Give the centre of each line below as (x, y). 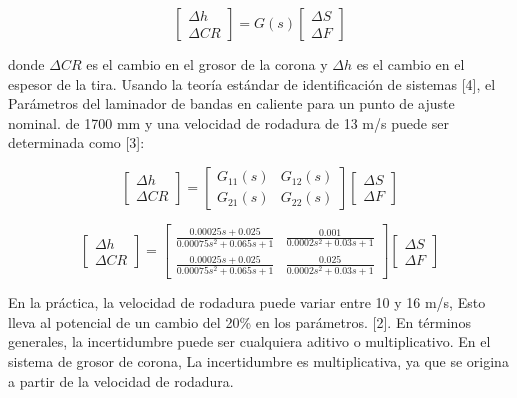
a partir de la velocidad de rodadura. (121, 380)
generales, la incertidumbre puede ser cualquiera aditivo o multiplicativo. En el (249, 341)
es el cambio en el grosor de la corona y (207, 64)
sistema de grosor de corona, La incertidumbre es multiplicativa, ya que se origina (258, 361)
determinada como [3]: (76, 142)
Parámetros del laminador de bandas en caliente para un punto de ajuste (231, 103)
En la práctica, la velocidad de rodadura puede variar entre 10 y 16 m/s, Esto (247, 302)
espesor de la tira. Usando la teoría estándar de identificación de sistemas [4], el (252, 83)
